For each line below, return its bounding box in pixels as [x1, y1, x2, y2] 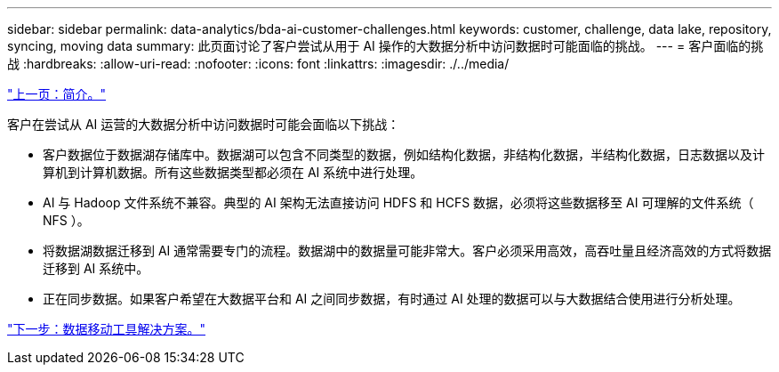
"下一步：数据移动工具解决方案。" [7, 321, 206, 336]
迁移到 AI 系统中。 [43, 261, 149, 276]
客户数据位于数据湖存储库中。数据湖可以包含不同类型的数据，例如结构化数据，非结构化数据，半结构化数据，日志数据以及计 [43, 147, 765, 162]
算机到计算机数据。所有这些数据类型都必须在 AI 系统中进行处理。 [43, 165, 423, 180]
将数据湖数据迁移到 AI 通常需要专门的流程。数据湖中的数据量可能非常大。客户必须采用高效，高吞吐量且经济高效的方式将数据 [43, 243, 772, 258]
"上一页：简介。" [7, 86, 107, 101]
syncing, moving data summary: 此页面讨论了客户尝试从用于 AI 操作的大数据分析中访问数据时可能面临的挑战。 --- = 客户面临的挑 [7, 38, 764, 53]
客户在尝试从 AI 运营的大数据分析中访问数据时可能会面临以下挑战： [7, 117, 400, 132]
